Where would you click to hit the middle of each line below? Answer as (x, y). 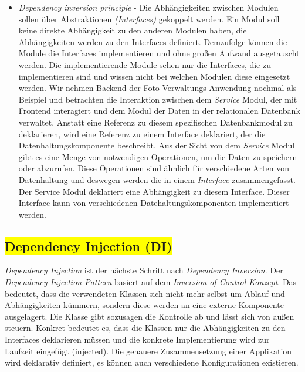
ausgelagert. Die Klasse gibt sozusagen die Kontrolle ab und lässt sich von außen (150, 316)
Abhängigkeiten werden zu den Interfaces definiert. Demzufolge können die (153, 41)
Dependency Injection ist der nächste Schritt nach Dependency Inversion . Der (144, 270)
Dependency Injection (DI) (89, 246)
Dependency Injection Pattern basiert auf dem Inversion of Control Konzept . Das (151, 282)
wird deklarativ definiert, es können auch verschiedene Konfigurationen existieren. (152, 362)
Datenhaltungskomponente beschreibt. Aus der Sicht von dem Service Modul (157, 145)
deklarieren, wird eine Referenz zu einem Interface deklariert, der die (142, 133)
